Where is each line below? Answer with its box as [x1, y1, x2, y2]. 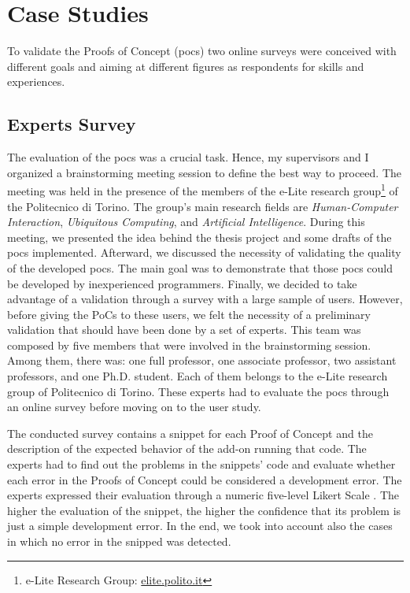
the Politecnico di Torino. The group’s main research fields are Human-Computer [7, 198, 398, 214]
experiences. [7, 73, 65, 90]
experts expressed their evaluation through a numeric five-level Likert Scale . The [7, 487, 400, 503]
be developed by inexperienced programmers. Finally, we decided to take [7, 275, 357, 291]
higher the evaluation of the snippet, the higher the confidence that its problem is [7, 502, 401, 518]
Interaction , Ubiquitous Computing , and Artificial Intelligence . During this [7, 213, 365, 230]
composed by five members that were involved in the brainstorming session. [7, 336, 371, 353]
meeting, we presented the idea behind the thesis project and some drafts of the [7, 228, 392, 245]
